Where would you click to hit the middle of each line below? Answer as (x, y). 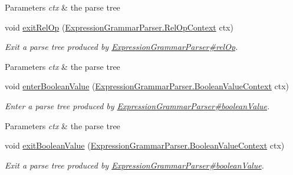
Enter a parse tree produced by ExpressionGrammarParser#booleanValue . (137, 105)
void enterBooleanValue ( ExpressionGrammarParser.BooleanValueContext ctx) (147, 86)
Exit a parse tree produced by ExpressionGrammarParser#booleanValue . (134, 165)
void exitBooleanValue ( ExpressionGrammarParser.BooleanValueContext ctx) (145, 145)
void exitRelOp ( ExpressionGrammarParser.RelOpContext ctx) (119, 27)
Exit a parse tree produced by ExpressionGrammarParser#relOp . (121, 47)
